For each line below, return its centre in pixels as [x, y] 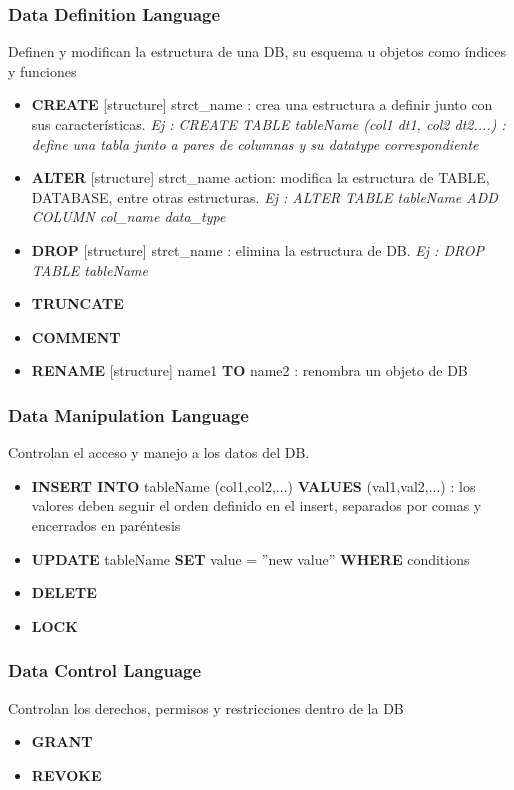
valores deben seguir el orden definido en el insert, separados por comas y [256, 505]
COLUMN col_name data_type [128, 216]
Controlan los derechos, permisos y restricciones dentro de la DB [206, 707]
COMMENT [76, 336]
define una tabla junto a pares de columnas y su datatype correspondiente [255, 143]
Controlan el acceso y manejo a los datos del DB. [159, 452]
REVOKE [66, 774]
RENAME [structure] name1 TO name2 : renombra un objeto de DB [249, 370]
